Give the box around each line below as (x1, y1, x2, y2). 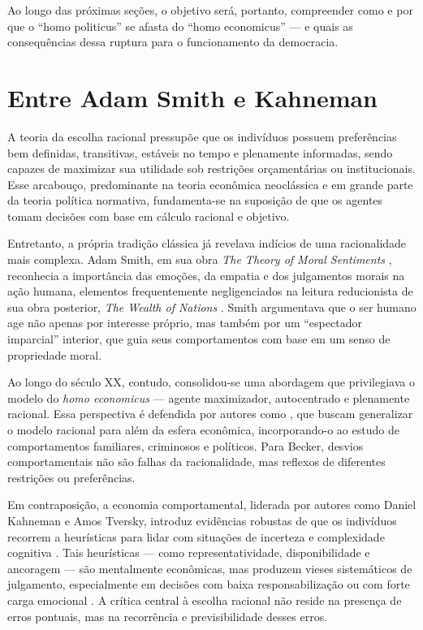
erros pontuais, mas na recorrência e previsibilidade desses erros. (7, 607, 328, 624)
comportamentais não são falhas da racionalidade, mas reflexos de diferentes (7, 453, 386, 470)
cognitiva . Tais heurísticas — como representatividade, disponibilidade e (7, 544, 370, 561)
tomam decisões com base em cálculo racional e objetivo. (7, 207, 290, 224)
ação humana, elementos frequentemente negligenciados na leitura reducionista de (7, 283, 413, 300)
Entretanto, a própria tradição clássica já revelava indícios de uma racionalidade (7, 235, 407, 252)
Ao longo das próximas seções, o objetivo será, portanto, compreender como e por (7, 2, 413, 18)
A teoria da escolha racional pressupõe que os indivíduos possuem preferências (7, 127, 397, 145)
